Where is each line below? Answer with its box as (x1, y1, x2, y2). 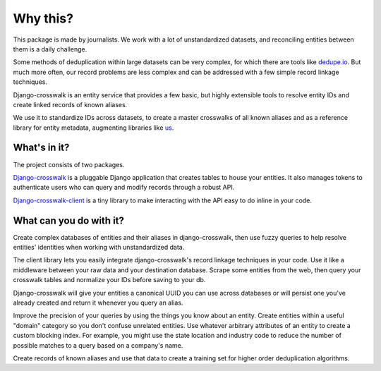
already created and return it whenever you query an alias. (13, 298, 183, 307)
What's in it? (13, 142, 70, 154)
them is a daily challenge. (13, 44, 87, 53)
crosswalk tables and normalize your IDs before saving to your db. (13, 276, 206, 284)
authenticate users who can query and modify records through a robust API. (13, 183, 235, 192)
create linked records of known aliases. (13, 100, 128, 109)
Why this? (13, 11, 74, 26)
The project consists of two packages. (13, 160, 125, 169)
